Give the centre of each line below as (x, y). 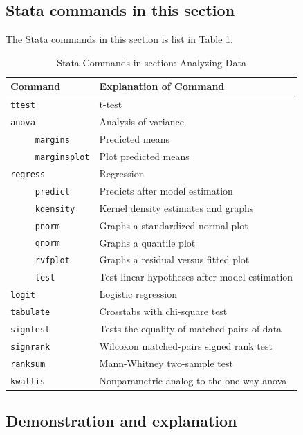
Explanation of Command (162, 86)
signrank (30, 347)
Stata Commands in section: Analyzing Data (151, 62)
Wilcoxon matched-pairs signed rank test (186, 345)
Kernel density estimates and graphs (176, 207)
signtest (30, 330)
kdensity (55, 209)
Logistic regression (138, 294)
